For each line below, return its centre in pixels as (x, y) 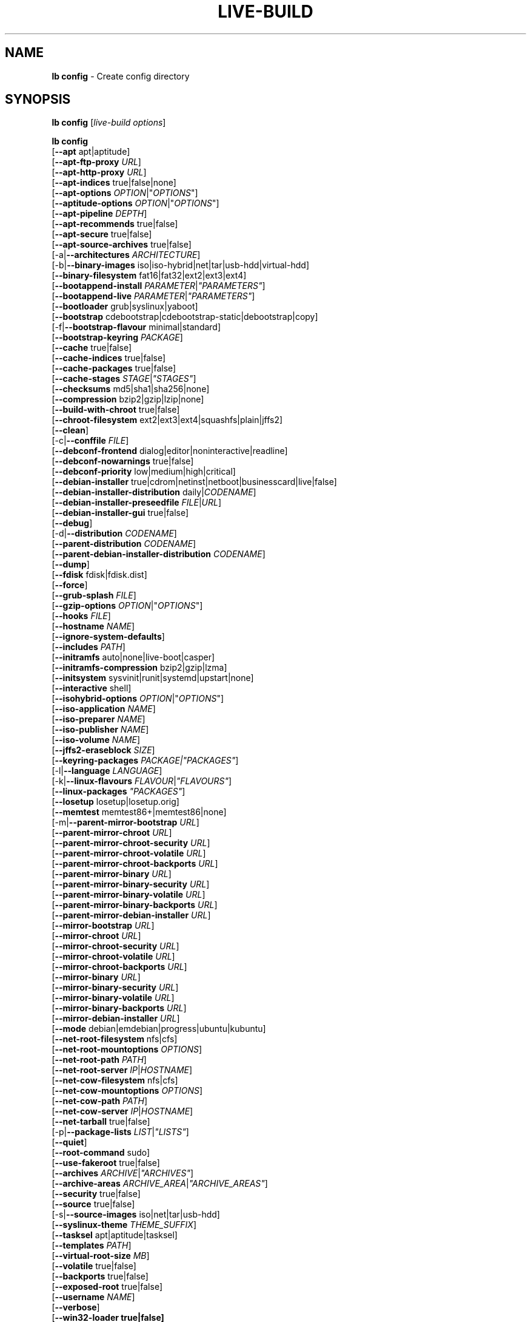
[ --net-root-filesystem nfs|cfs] (115, 1039)
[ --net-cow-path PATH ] (100, 1101)
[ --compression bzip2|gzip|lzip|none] (128, 399)
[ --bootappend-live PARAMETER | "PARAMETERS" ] (153, 296)
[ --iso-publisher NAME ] (100, 730)
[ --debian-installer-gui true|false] (120, 513)
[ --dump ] (71, 564)
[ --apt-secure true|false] (102, 234)
